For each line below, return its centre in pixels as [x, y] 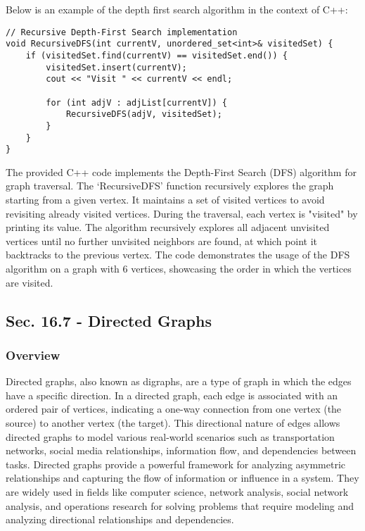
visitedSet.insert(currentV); [116, 67]
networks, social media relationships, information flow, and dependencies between [181, 450]
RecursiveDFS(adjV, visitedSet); [144, 114]
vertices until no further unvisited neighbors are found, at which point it [162, 240]
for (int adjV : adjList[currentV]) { [136, 102]
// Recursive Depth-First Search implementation [122, 32]
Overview [33, 355]
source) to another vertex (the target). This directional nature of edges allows [173, 422]
